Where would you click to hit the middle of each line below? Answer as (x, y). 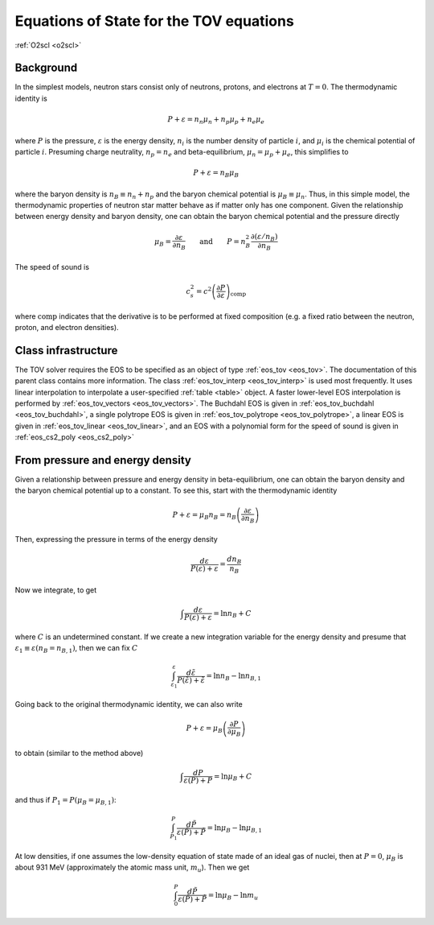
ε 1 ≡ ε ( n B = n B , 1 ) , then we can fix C (76, 649)
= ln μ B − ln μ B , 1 (235, 829)
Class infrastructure (66, 350)
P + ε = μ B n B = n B (205, 516)
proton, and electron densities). (67, 327)
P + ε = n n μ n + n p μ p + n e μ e (216, 120)
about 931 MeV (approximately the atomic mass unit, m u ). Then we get (132, 868)
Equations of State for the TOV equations (155, 21)
